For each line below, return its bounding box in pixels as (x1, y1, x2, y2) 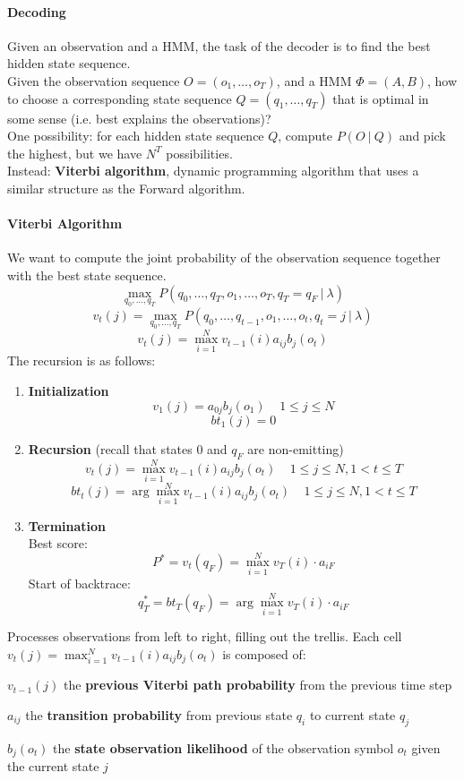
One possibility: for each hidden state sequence (7, 126, 264, 145)
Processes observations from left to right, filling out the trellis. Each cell (7, 627, 402, 646)
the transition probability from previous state (25, 705, 293, 724)
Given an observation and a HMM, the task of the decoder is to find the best (7, 36, 431, 55)
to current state (309, 705, 396, 724)
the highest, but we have (7, 143, 142, 162)
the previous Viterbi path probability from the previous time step (64, 675, 452, 694)
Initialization (28, 381, 109, 399)
